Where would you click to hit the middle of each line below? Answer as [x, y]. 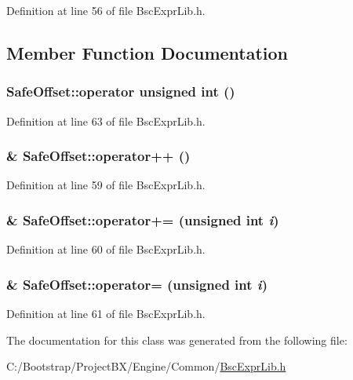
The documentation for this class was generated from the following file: [177, 340]
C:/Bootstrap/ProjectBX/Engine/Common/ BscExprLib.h [146, 366]
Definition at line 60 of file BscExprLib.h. [106, 249]
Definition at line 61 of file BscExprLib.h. [106, 314]
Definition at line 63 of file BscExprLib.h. [106, 121]
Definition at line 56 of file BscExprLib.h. [106, 10]
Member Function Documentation [147, 52]
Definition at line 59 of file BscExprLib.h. [106, 185]
